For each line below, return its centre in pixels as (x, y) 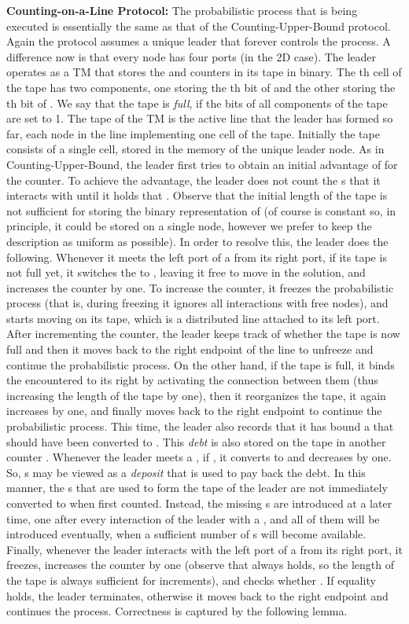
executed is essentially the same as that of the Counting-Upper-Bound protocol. (199, 26)
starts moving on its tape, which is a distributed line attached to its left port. (193, 318)
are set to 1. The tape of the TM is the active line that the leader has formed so (200, 118)
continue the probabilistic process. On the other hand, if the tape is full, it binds (201, 364)
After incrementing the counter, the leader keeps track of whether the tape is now (203, 334)
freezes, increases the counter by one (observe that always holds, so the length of (200, 565)
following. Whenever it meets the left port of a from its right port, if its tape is (197, 257)
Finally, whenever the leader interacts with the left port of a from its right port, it (204, 549)
